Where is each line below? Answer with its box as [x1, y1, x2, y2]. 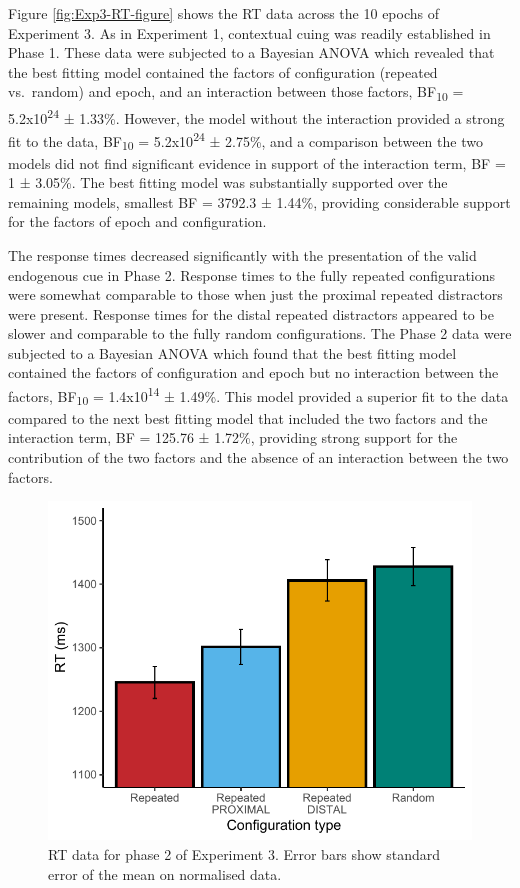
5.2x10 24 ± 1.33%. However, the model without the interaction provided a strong [8, 104, 505, 128]
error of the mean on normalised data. [48, 863, 282, 884]
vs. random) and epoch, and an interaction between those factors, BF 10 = [8, 81, 464, 105]
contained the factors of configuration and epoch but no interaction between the [8, 362, 499, 383]
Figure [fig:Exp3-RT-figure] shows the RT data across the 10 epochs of [8, 3, 439, 23]
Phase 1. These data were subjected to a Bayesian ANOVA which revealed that [8, 42, 495, 63]
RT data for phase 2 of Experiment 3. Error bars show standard [48, 844, 441, 864]
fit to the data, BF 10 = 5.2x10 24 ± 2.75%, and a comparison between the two [8, 127, 483, 154]
